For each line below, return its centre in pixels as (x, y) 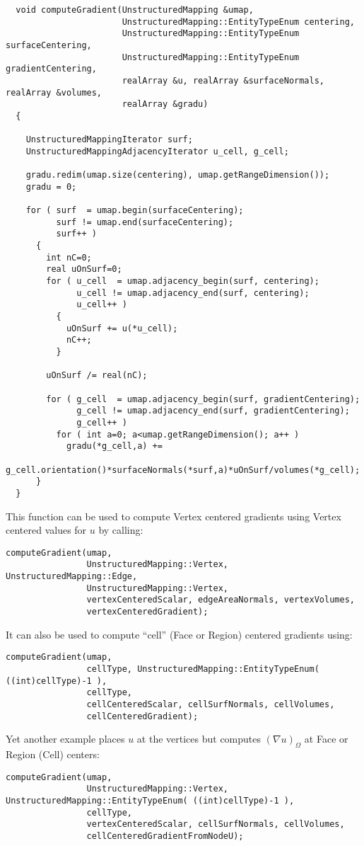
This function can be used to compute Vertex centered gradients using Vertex (174, 516)
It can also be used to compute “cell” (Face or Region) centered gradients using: (179, 634)
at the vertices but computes (199, 739)
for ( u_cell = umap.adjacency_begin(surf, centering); (183, 281)
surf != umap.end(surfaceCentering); (145, 222)
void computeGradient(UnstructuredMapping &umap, (135, 10)
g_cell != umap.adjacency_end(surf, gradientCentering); (213, 411)
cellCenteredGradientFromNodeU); (165, 836)
